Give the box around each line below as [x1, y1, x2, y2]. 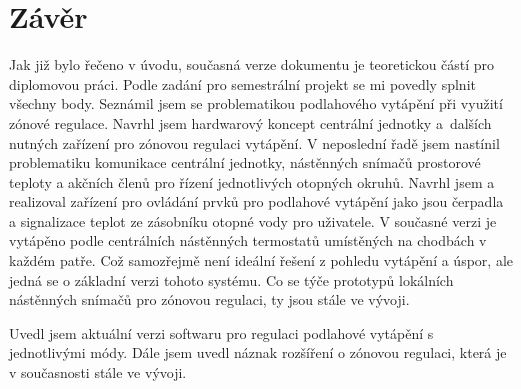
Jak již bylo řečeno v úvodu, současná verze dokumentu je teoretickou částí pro [9, 54, 495, 75]
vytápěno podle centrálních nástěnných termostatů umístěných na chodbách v [9, 230, 487, 251]
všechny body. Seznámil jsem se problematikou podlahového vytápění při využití [9, 93, 503, 114]
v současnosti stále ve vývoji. [9, 362, 187, 383]
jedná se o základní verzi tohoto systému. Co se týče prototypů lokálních [9, 269, 454, 290]
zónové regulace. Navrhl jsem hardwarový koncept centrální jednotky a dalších [9, 112, 492, 133]
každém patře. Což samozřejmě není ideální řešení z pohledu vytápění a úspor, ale [9, 250, 513, 271]
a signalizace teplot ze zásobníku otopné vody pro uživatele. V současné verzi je [9, 210, 497, 231]
